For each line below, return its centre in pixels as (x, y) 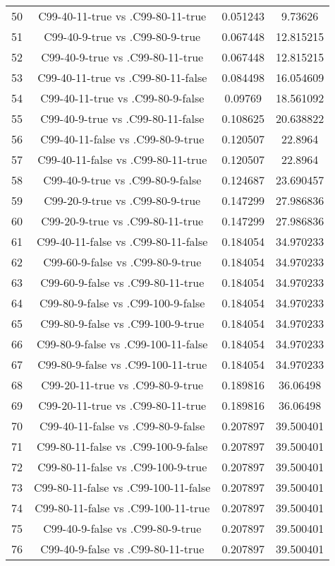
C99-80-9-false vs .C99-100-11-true (122, 364)
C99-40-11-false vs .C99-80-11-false (122, 241)
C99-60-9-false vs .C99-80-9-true (122, 262)
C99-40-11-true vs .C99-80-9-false (122, 98)
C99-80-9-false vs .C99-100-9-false (122, 303)
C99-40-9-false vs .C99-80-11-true (122, 549)
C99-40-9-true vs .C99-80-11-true (122, 57)
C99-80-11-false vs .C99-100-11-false (122, 487)
